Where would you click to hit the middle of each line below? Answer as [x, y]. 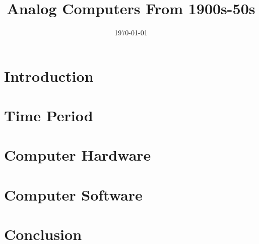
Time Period [49, 115]
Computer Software [73, 194]
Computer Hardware [78, 155]
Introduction [49, 76]
